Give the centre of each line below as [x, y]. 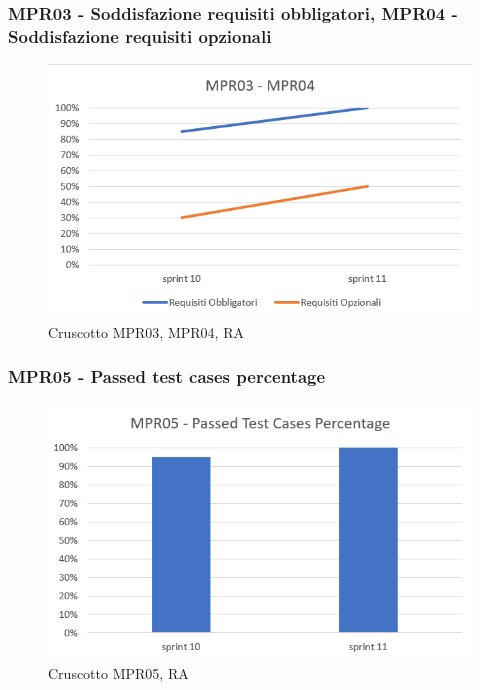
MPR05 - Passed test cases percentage [167, 376]
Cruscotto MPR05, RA [118, 672]
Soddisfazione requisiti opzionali [140, 35]
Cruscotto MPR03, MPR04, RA [146, 331]
